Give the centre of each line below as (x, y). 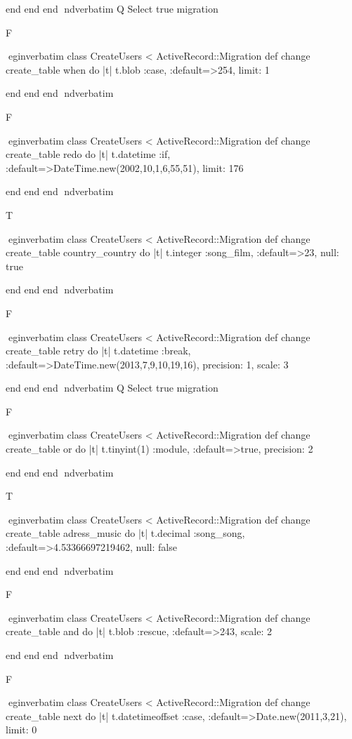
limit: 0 (21, 730)
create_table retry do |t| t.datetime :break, (98, 351)
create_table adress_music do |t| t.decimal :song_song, (125, 533)
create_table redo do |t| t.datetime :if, (88, 154)
